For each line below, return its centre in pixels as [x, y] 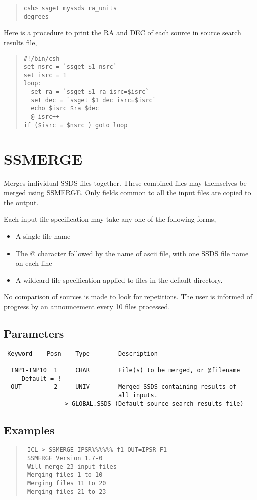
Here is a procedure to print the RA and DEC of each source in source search [123, 32]
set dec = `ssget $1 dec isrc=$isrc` [94, 100]
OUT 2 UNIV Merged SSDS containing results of [124, 387]
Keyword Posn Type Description [83, 353]
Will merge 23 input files [72, 467]
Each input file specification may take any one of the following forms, [110, 219]
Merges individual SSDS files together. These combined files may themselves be [125, 183]
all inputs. [138, 395]
